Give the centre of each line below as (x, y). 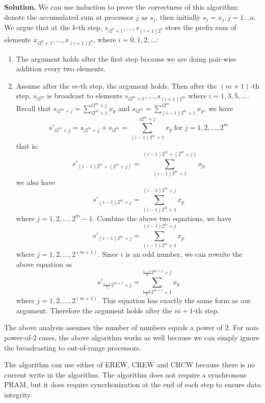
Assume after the (43, 85)
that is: (27, 146)
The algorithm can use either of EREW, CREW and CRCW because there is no (130, 365)
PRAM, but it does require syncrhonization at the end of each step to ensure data (132, 384)
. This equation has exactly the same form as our (174, 300)
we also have (36, 182)
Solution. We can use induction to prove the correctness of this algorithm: (122, 7)
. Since (108, 254)
